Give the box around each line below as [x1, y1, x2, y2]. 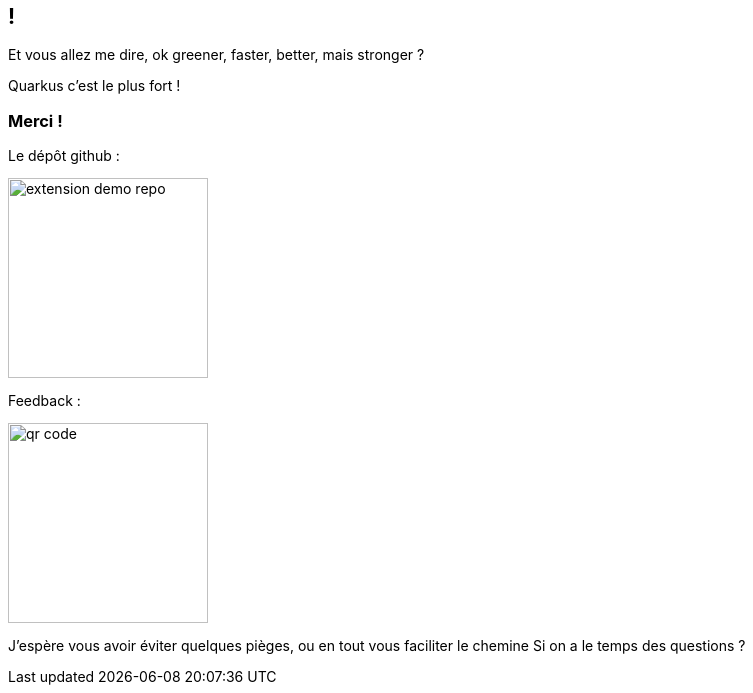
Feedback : [8, 392, 81, 410]
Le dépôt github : [8, 147, 120, 165]
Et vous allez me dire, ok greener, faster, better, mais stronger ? [8, 46, 425, 64]
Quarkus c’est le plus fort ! [8, 77, 181, 95]
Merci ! [8, 110, 63, 131]
